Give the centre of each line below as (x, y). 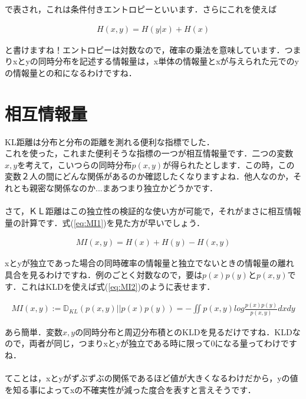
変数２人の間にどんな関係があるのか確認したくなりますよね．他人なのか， (149, 176)
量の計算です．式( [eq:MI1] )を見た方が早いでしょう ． (105, 222)
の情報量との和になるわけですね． (71, 72)
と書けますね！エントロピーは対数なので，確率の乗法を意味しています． (145, 49)
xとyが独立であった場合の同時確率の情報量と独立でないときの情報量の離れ (149, 263)
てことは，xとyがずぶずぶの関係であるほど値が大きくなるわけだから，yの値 (152, 378)
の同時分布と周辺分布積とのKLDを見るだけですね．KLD (184, 331)
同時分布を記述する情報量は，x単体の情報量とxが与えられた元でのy (168, 61)
